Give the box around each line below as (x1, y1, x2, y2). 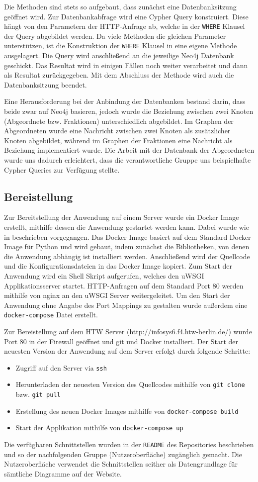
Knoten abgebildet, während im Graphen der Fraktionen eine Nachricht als (4, 135, 233, 145)
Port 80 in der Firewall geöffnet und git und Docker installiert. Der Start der (4, 336, 238, 346)
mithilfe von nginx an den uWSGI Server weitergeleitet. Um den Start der (4, 290, 230, 300)
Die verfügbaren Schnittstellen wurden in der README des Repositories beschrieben (4, 439, 254, 450)
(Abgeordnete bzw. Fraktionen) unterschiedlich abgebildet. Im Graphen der (4, 115, 234, 126)
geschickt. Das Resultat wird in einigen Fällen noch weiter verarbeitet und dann (4, 60, 248, 70)
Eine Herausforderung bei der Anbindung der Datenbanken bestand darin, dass (4, 96, 246, 106)
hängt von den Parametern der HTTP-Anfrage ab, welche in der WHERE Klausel (4, 21, 245, 31)
